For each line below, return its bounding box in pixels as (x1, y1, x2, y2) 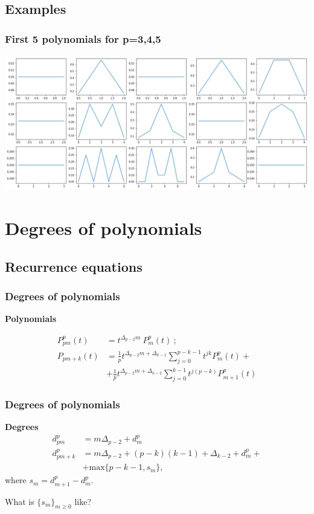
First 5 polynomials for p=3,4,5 (5, 31, 161, 46)
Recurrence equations (5, 257, 143, 275)
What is (5, 495, 34, 507)
